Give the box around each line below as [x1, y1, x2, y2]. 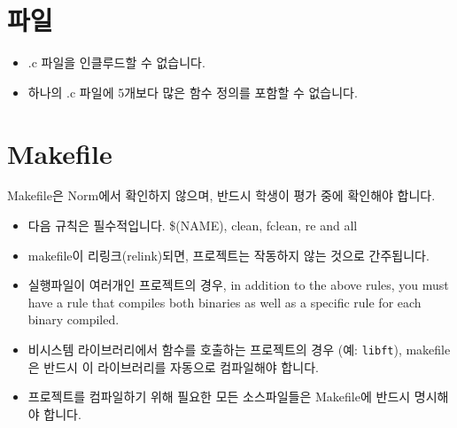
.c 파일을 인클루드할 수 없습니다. [27, 53, 205, 72]
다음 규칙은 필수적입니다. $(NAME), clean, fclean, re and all [27, 216, 358, 235]
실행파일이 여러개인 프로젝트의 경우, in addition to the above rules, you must [27, 276, 449, 294]
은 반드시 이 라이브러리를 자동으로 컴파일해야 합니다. [27, 357, 319, 376]
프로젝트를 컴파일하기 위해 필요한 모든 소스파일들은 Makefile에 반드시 [27, 387, 411, 406]
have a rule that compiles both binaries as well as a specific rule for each [27, 292, 422, 311]
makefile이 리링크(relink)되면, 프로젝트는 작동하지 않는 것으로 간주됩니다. [27, 245, 430, 264]
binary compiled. [27, 310, 120, 329]
